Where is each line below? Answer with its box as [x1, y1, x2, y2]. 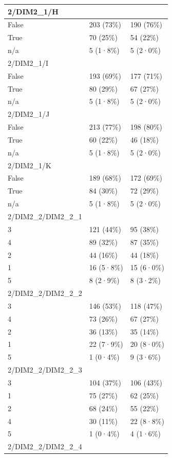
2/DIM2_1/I [8, 57, 49, 68]
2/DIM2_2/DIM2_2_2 [8, 288, 82, 298]
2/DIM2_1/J [8, 109, 50, 119]
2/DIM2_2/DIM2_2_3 [8, 364, 82, 375]
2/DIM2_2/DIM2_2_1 [8, 211, 82, 221]
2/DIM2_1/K [8, 160, 51, 170]
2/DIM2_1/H [8, 6, 59, 16]
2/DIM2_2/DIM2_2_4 [8, 441, 82, 452]
